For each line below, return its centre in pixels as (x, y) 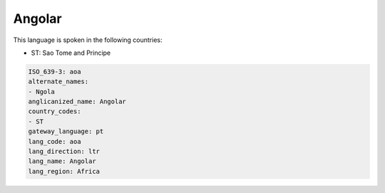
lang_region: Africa (64, 171)
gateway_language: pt (66, 131)
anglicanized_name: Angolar (77, 102)
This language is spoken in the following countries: (88, 40)
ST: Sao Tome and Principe (71, 53)
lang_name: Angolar (62, 161)
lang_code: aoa (55, 141)
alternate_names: (58, 82)
